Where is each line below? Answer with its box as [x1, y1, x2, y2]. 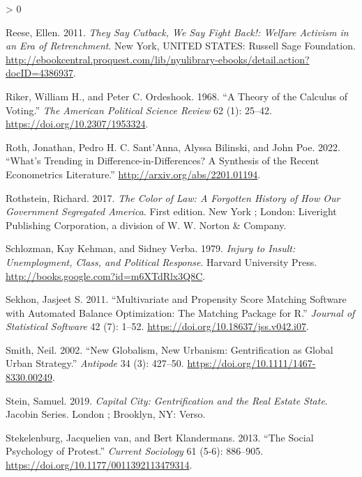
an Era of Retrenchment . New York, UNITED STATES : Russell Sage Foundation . [6, 38, 356, 53]
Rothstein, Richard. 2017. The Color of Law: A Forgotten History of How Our [6, 190, 340, 205]
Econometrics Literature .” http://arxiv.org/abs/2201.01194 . [6, 166, 261, 181]
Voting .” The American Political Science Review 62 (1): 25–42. [6, 102, 272, 117]
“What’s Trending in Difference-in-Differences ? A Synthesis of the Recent [6, 153, 319, 168]
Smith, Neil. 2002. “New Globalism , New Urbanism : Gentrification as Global [6, 342, 333, 357]
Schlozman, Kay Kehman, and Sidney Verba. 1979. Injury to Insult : [6, 241, 296, 256]
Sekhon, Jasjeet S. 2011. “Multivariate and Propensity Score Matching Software [6, 292, 347, 306]
